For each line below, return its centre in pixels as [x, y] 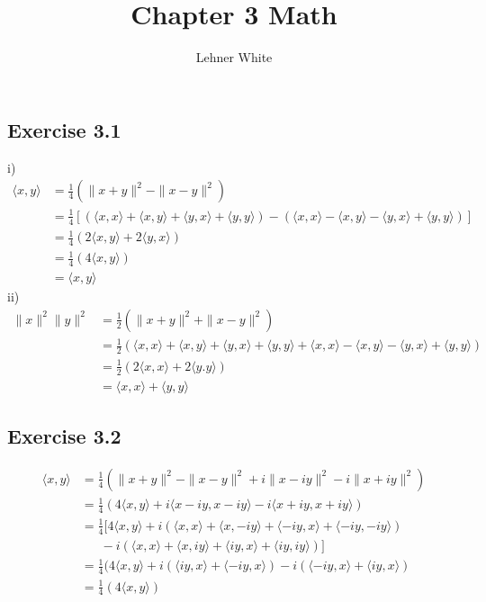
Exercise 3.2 [64, 436]
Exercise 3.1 [64, 129]
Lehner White [234, 57]
